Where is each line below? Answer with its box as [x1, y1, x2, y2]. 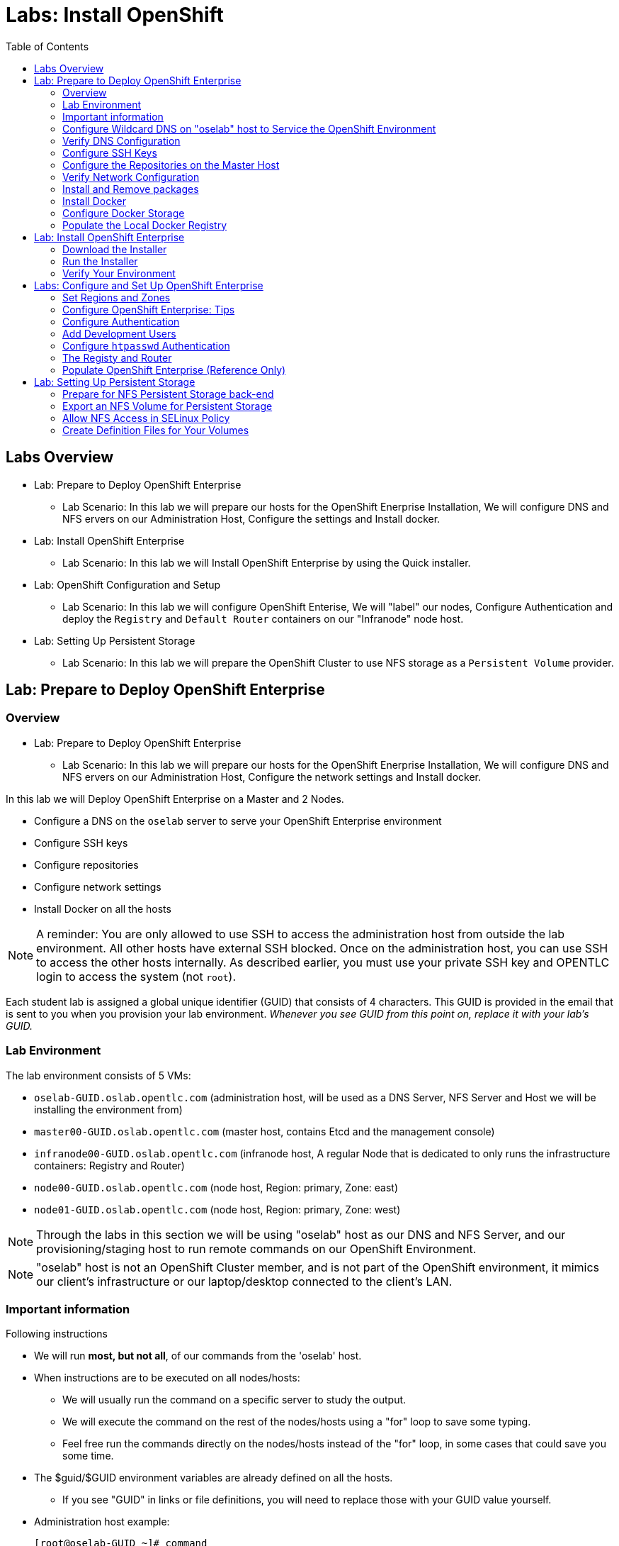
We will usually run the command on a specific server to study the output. [62, 1394, 407, 1406]
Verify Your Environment [62, 267, 176, 279]
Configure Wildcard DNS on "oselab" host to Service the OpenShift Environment [62, 122, 436, 135]
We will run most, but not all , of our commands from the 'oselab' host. [34, 1350, 362, 1362]
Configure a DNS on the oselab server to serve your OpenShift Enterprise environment [34, 814, 442, 827]
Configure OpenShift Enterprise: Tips [62, 303, 235, 316]
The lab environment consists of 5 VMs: [6, 1069, 191, 1081]
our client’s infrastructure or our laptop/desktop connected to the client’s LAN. [36, 1274, 453, 1289]
